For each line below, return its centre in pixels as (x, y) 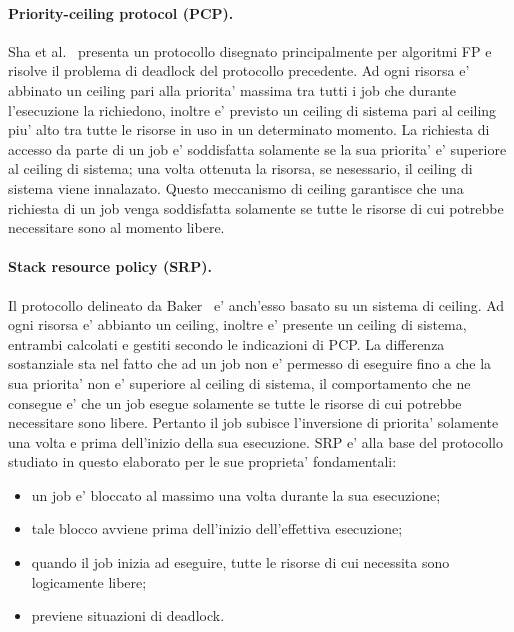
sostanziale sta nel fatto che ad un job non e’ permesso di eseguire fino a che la (250, 363)
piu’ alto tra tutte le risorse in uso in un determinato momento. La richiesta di (249, 129)
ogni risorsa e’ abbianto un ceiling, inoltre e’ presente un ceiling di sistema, (237, 324)
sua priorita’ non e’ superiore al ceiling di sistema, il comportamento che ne (239, 382)
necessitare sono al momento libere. (116, 227)
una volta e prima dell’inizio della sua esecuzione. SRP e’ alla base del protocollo (255, 441)
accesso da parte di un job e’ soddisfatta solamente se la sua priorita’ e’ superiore (257, 148)
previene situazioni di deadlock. (128, 615)
